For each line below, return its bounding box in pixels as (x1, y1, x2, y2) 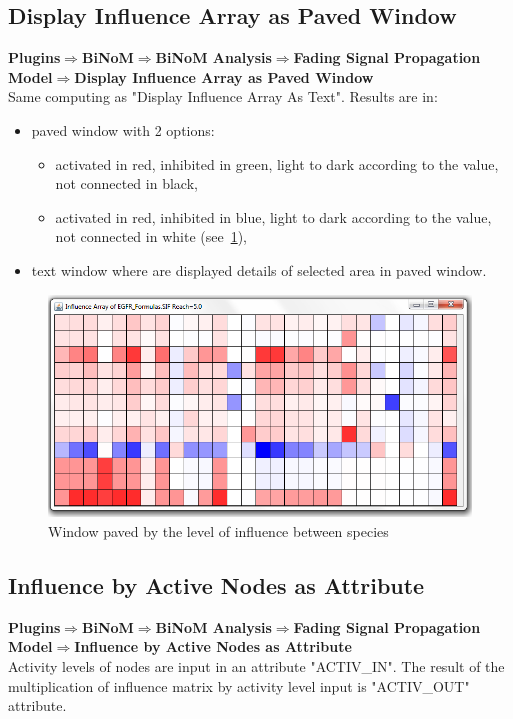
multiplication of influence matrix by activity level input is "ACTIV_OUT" (8, 675, 470, 696)
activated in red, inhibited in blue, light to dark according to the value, (55, 206, 492, 227)
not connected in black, (55, 173, 198, 194)
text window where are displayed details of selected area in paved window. (31, 259, 487, 280)
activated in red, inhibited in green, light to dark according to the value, (55, 153, 499, 174)
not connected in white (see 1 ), (55, 226, 247, 247)
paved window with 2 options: (31, 119, 215, 140)
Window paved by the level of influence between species (48, 521, 389, 542)
